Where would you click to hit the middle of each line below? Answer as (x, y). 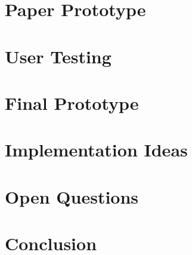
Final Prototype (72, 102)
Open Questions (72, 196)
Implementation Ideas (96, 150)
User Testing (58, 56)
